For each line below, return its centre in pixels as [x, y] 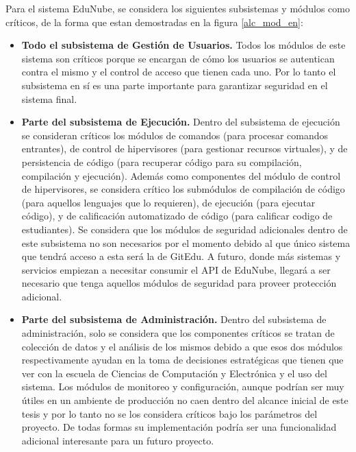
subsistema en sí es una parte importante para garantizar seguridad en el [175, 85]
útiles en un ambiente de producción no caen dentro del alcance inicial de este [185, 400]
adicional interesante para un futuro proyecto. [118, 440]
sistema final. [49, 98]
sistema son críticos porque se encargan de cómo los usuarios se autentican [178, 58]
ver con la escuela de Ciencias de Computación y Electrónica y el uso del [174, 373]
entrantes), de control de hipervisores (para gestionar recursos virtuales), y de [185, 148]
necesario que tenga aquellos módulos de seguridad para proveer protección [179, 283]
